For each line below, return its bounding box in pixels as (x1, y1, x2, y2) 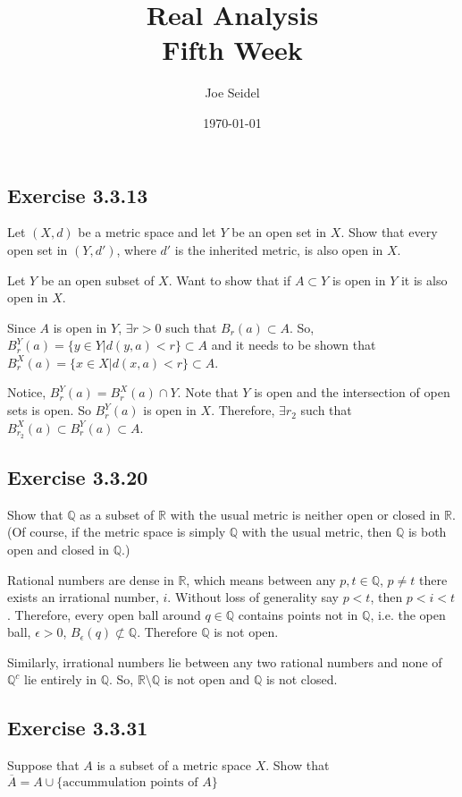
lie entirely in (24, 670, 97, 689)
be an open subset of (40, 270, 155, 289)
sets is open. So (7, 401, 91, 420)
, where (116, 240, 156, 259)
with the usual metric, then (241, 522, 392, 541)
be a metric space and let (78, 223, 216, 242)
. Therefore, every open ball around (7, 605, 201, 623)
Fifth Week (162, 31, 303, 68)
